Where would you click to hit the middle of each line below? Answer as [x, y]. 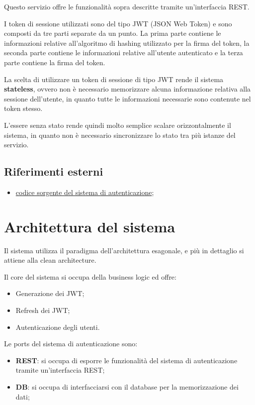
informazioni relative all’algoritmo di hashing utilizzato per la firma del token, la [127, 43]
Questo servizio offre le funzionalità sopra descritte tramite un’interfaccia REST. [127, 6]
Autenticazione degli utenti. [58, 327]
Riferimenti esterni [54, 171]
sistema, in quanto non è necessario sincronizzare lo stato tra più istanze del [120, 135]
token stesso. [23, 108]
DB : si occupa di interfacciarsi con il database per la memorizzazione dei [127, 386]
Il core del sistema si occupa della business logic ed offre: [90, 276]
